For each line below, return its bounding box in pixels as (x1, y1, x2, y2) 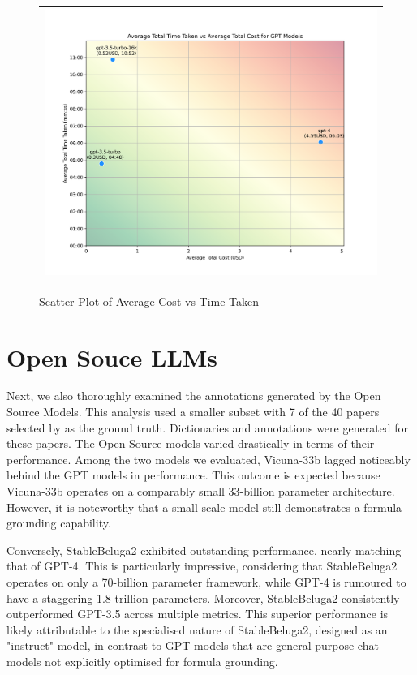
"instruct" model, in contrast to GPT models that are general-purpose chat (6, 637, 379, 654)
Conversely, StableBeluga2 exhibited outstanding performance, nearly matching (6, 541, 402, 558)
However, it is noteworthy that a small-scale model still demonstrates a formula (6, 498, 402, 515)
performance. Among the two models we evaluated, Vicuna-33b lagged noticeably (6, 450, 411, 467)
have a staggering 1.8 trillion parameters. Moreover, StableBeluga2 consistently (6, 589, 400, 606)
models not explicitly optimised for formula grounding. (6, 652, 278, 669)
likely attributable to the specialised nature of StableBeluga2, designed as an (6, 621, 388, 638)
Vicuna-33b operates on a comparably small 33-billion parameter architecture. (6, 483, 395, 500)
